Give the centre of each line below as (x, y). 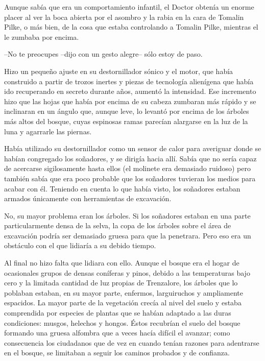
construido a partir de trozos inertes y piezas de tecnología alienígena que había (129, 81)
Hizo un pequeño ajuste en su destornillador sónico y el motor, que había (119, 71)
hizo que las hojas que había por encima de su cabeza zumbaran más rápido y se (130, 101)
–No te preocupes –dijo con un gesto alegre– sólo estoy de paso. (103, 54)
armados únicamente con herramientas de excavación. (88, 198)
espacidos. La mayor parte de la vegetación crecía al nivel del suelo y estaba (123, 303)
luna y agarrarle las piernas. (48, 131)
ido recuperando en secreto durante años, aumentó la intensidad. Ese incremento (130, 91)
